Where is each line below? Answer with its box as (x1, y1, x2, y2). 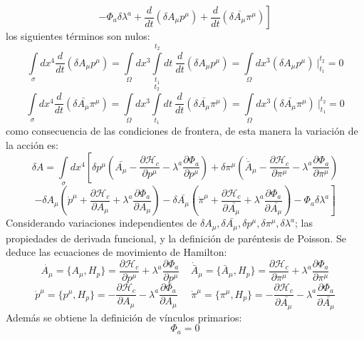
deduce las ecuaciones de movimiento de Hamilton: (6, 244, 227, 259)
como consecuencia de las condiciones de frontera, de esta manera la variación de (6, 123, 358, 138)
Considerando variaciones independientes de (6, 215, 197, 230)
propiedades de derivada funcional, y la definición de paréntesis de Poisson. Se (6, 230, 346, 245)
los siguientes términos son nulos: (6, 29, 150, 43)
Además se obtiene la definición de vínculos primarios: (6, 309, 242, 324)
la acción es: (6, 138, 58, 153)
